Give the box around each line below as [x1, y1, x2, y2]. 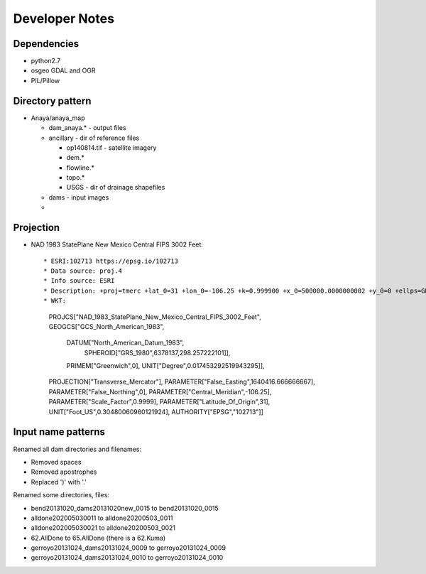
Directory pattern [13, 94, 92, 107]
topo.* [66, 173, 85, 182]
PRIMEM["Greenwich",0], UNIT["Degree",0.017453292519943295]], [66, 362, 266, 370]
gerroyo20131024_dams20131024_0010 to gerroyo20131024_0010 [31, 553, 224, 562]
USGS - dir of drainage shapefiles [66, 183, 165, 192]
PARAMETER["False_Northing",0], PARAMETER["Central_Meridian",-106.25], [48, 387, 272, 396]
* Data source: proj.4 [43, 266, 123, 275]
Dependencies [13, 38, 80, 50]
